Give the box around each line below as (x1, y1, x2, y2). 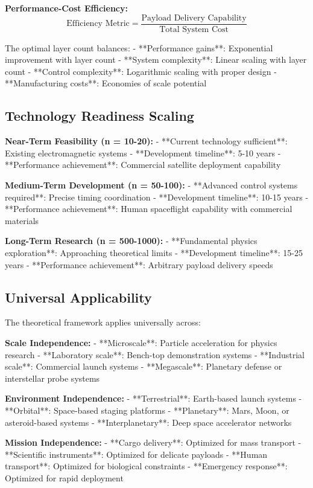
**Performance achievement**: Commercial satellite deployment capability (5, 158, 281, 171)
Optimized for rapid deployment (5, 471, 124, 484)
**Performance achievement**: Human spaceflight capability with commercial (5, 202, 292, 215)
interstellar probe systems (5, 371, 100, 384)
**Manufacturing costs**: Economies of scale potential (5, 77, 207, 89)
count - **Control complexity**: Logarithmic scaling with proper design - (5, 65, 277, 77)
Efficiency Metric (66, 19, 130, 28)
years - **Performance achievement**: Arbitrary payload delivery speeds (5, 258, 273, 271)
